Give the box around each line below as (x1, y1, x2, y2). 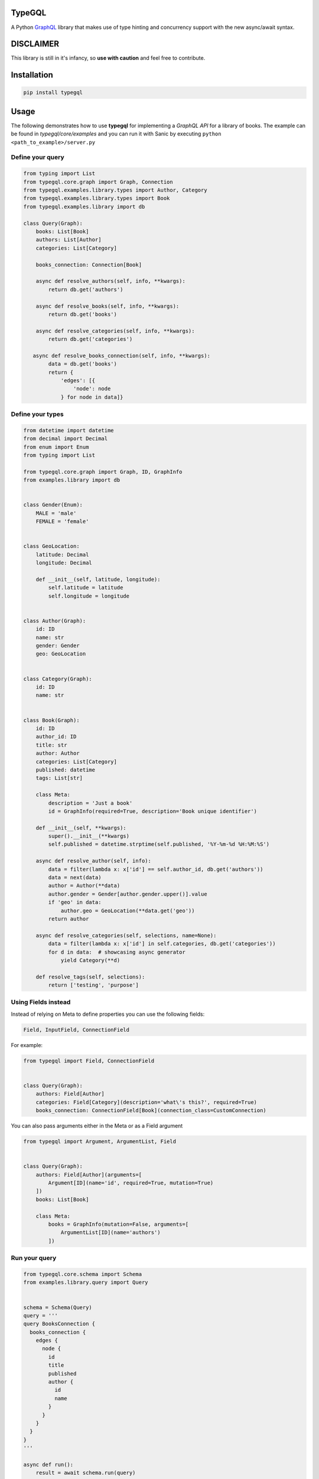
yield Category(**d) (60, 957, 121, 964)
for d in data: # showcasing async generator (48, 948, 185, 955)
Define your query (11, 153, 64, 162)
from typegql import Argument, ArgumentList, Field (23, 1138, 177, 1145)
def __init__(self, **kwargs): (35, 824, 126, 831)
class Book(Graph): (23, 716, 80, 724)
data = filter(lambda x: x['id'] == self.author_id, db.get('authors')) (48, 866, 263, 873)
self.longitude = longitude (48, 592, 130, 599)
